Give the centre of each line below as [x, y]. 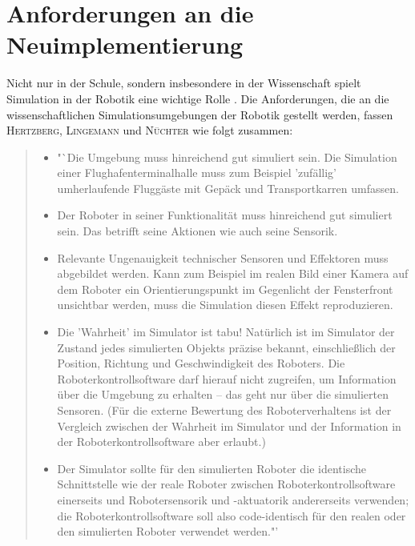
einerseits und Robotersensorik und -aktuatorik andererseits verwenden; [233, 499]
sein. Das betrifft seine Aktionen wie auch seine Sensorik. [197, 231]
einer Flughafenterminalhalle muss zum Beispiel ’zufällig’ [197, 173]
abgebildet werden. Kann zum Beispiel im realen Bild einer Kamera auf [233, 273]
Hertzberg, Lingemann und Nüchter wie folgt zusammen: [150, 130]
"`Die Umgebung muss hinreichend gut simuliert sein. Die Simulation [227, 157]
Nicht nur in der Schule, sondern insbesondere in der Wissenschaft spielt [184, 83]
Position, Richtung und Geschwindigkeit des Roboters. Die [201, 363]
